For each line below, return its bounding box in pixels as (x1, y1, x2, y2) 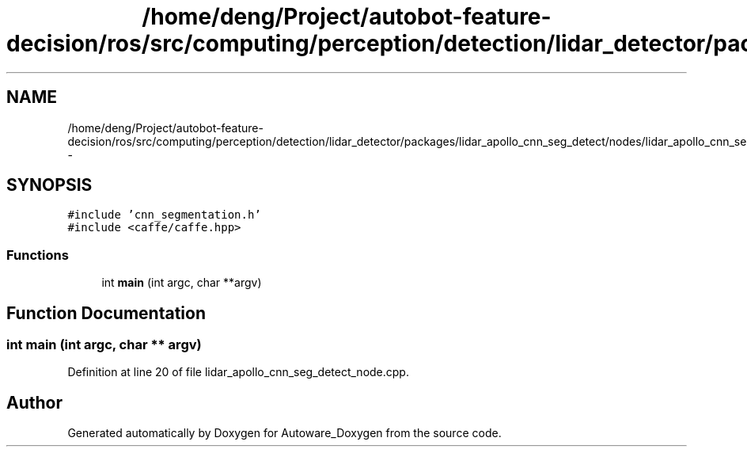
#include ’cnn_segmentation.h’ (67, 208, 261, 222)
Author (6, 392, 63, 413)
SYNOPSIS (6, 175, 93, 196)
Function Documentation (6, 303, 206, 323)
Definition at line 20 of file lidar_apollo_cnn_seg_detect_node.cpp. (67, 365, 409, 379)
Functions (6, 246, 69, 263)
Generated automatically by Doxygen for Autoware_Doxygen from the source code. (67, 426, 502, 440)
